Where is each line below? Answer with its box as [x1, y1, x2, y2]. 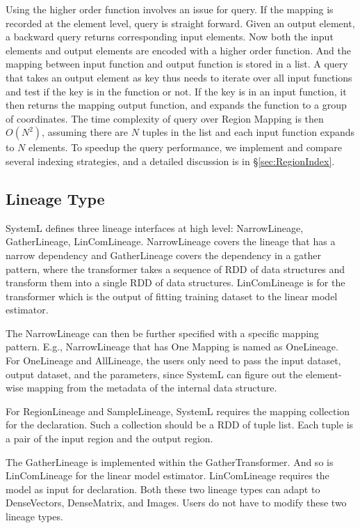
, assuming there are [42, 125, 128, 139]
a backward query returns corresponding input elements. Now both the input [6, 29, 334, 44]
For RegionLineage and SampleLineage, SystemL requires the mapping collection [6, 403, 350, 418]
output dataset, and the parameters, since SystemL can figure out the [6, 366, 303, 381]
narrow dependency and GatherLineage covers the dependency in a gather [6, 247, 322, 262]
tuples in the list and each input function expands [142, 125, 355, 139]
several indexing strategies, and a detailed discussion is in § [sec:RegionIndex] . [6, 153, 335, 168]
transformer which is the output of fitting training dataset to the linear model [6, 288, 338, 303]
